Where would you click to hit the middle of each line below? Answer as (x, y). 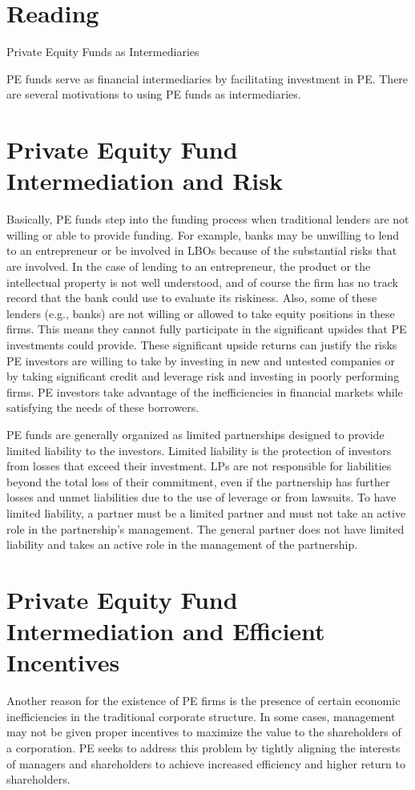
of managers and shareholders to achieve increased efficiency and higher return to (206, 763)
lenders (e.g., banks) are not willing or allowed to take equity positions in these (201, 313)
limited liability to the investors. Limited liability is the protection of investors (199, 450)
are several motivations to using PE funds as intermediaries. (154, 94)
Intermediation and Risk (145, 181)
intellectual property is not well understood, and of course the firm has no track (203, 282)
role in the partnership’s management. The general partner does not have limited (205, 528)
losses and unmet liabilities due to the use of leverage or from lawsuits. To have (201, 497)
